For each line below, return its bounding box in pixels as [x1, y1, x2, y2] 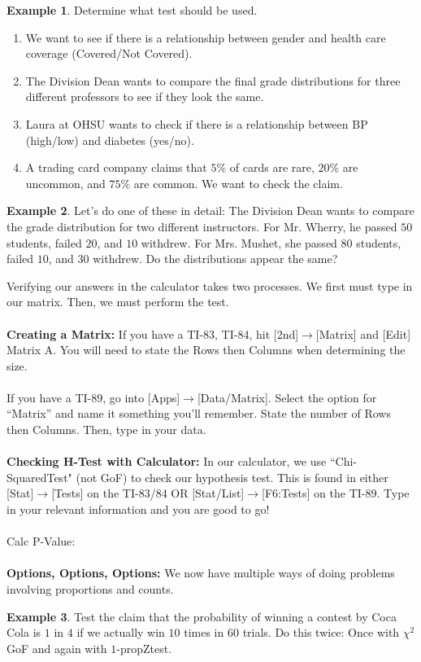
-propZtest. [116, 639, 172, 656]
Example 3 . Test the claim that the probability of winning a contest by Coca [7, 607, 397, 625]
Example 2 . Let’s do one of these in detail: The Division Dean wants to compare [7, 202, 414, 219]
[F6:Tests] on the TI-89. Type [262, 484, 410, 502]
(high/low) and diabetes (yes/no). [25, 131, 194, 148]
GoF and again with [7, 639, 107, 656]
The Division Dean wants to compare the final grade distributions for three [25, 72, 401, 89]
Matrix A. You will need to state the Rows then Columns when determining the [7, 341, 406, 358]
